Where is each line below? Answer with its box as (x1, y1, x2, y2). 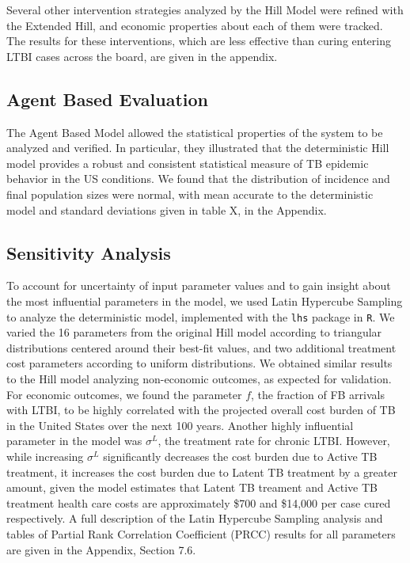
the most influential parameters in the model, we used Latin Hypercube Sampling (6, 292, 403, 309)
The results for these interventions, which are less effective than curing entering (6, 32, 391, 49)
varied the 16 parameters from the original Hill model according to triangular (6, 324, 382, 340)
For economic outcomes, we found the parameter (6, 386, 242, 402)
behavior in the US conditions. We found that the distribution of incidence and (6, 170, 390, 187)
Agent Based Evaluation (6, 86, 209, 111)
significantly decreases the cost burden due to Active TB (103, 447, 378, 464)
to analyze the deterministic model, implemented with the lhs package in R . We (6, 308, 395, 325)
